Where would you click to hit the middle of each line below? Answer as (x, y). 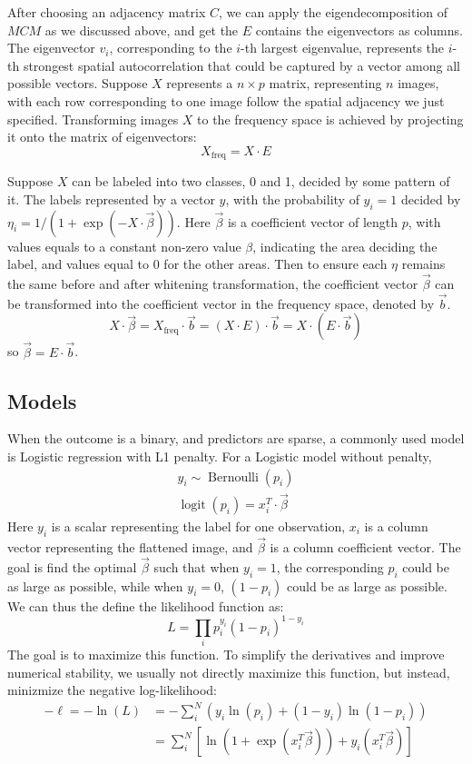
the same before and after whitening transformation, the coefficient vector (213, 283)
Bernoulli (233, 477)
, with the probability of (292, 198)
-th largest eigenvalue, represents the (343, 48)
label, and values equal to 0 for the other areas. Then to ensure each (197, 264)
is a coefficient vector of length (313, 221)
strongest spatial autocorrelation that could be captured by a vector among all (241, 65)
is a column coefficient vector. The (365, 546)
